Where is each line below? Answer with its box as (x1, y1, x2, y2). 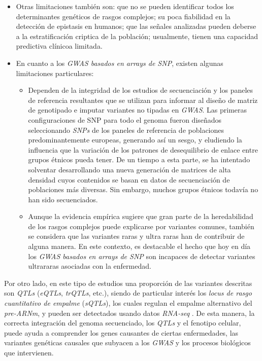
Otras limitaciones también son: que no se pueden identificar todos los (16, 1, 234, 11)
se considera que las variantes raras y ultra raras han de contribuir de (28, 231, 245, 241)
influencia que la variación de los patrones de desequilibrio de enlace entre (28, 144, 258, 155)
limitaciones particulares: (16, 67, 94, 78)
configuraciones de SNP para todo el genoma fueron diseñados (28, 114, 222, 125)
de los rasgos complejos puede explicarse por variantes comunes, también (28, 221, 254, 231)
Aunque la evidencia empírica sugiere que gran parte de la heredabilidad (28, 211, 253, 222)
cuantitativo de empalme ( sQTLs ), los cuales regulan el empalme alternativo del (4, 298, 252, 308)
